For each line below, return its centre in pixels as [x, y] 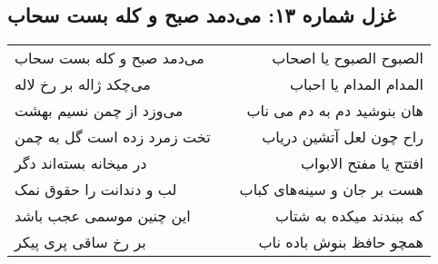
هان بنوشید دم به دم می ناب [335, 111]
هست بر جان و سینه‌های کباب [332, 190]
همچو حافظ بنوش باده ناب [341, 242]
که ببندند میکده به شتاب [349, 216]
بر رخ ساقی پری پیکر [80, 242]
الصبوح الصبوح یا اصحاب [348, 58]
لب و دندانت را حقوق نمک [96, 190]
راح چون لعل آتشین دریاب [343, 137]
